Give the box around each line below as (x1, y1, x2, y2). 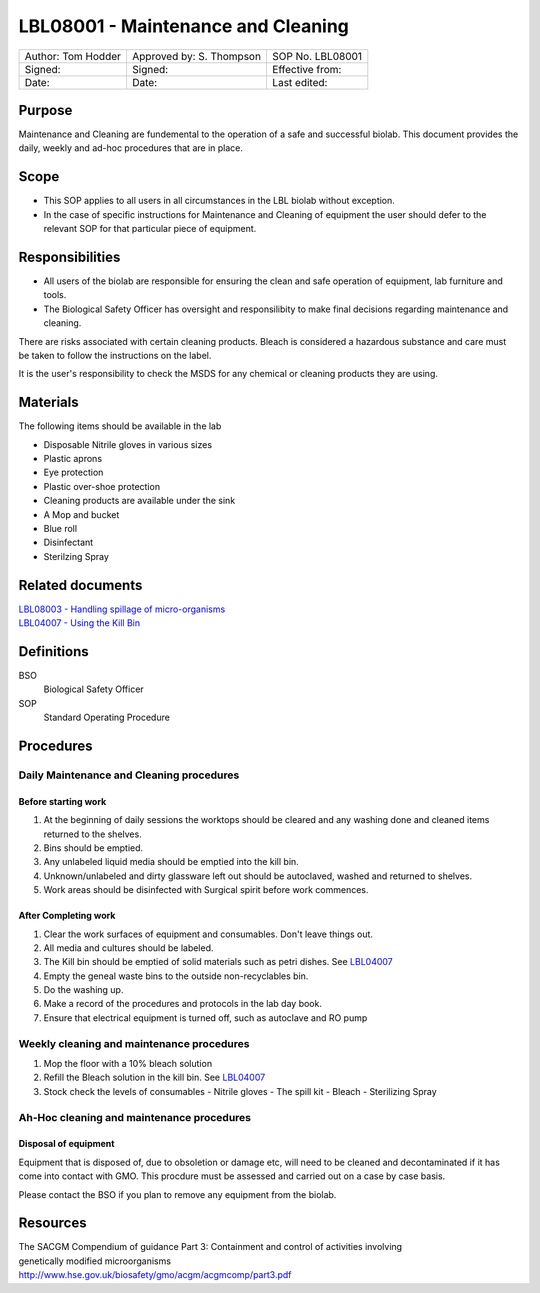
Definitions (18, 643, 89, 660)
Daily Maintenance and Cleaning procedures (18, 768, 240, 782)
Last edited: (271, 75, 328, 89)
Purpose (18, 101, 73, 119)
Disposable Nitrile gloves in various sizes (43, 438, 213, 450)
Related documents (18, 576, 143, 594)
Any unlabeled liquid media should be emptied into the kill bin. (43, 856, 299, 868)
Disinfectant (43, 536, 94, 549)
